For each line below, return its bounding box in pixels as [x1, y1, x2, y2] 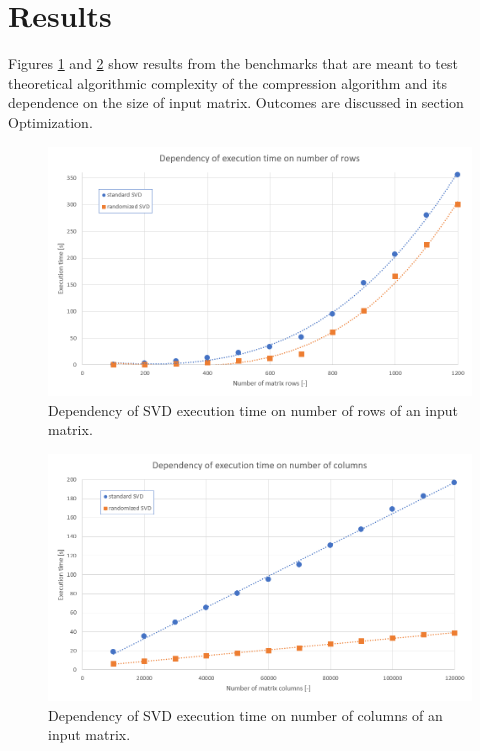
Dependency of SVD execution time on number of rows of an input [48, 399, 459, 420]
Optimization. [8, 111, 93, 132]
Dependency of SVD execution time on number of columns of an [48, 704, 443, 725]
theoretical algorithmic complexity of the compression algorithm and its [8, 72, 448, 93]
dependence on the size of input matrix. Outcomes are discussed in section [8, 92, 464, 113]
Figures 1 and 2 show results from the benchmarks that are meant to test [8, 53, 458, 74]
